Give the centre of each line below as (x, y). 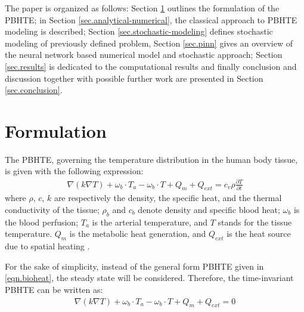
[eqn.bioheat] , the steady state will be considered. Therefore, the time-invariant (149, 278)
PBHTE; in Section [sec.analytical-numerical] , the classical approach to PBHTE (151, 19)
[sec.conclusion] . (34, 90)
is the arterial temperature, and (150, 222)
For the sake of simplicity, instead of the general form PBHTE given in (134, 266)
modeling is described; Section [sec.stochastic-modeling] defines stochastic (139, 31)
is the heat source (259, 234)
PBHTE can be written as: (54, 289)
